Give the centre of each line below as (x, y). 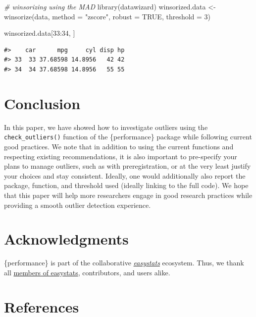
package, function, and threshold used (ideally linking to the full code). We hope (126, 185)
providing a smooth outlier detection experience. (77, 205)
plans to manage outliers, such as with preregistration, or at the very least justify (128, 166)
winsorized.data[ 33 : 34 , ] (40, 33)
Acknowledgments (66, 239)
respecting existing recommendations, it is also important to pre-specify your (121, 156)
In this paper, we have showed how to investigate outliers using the (106, 127)
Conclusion (42, 103)
